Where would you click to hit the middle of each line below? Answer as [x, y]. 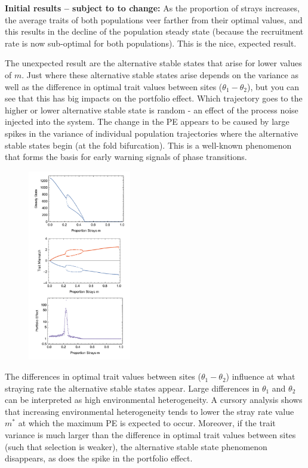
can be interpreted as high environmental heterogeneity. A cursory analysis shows [154, 400]
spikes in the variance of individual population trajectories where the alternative [152, 133]
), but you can [273, 86]
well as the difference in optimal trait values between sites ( [114, 86]
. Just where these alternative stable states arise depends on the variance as [160, 74]
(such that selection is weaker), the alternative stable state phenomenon [136, 446]
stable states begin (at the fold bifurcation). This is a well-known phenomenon [148, 145]
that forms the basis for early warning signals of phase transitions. [126, 157]
